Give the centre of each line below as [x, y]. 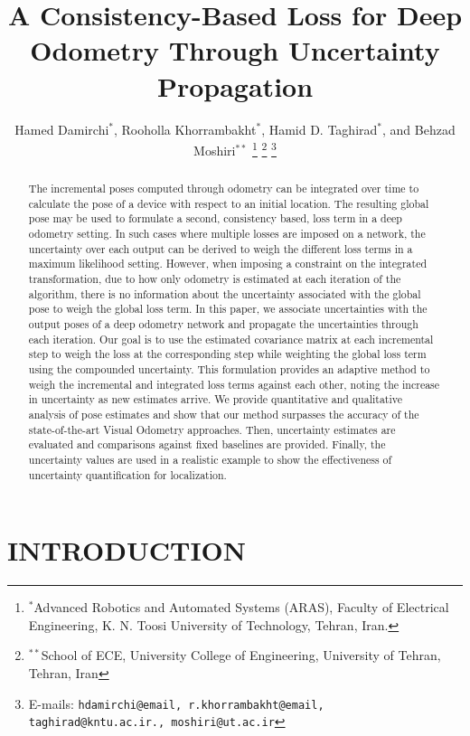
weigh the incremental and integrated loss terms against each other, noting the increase [234, 384]
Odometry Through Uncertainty [235, 50]
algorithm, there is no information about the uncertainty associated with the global [225, 293]
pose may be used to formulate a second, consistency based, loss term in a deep [215, 218]
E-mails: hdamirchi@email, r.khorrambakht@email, [176, 703]
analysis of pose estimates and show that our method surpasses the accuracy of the [224, 414]
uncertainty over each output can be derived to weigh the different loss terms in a [221, 248]
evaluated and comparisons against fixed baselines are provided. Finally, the [207, 444]
